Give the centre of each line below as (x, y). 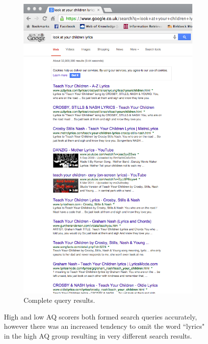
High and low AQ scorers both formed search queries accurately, (101, 316)
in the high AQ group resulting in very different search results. (98, 335)
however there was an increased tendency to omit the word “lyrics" (104, 326)
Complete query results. (59, 300)
